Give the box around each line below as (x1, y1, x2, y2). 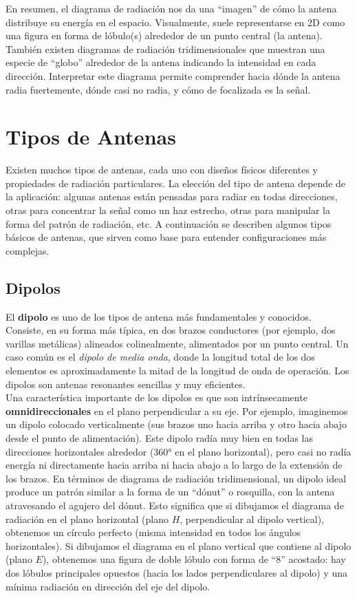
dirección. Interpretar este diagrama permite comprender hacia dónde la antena (6, 68, 340, 83)
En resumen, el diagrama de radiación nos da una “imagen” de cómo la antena (6, 1, 337, 15)
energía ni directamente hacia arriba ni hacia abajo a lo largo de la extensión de (6, 458, 343, 472)
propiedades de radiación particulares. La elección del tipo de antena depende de (6, 175, 346, 190)
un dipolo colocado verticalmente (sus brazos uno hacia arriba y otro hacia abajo (6, 417, 347, 431)
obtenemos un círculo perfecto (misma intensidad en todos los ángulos (6, 525, 301, 540)
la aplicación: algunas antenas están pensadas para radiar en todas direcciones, (6, 189, 338, 204)
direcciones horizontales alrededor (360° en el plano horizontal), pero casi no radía (6, 444, 351, 458)
